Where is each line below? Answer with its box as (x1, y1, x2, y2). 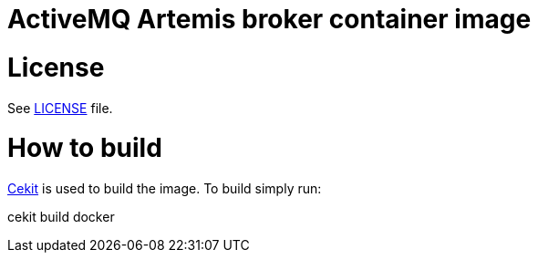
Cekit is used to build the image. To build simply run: (7, 181, 322, 196)
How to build (7, 132, 162, 164)
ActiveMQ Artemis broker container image (7, 4, 532, 35)
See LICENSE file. (7, 99, 113, 116)
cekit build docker (7, 209, 115, 224)
